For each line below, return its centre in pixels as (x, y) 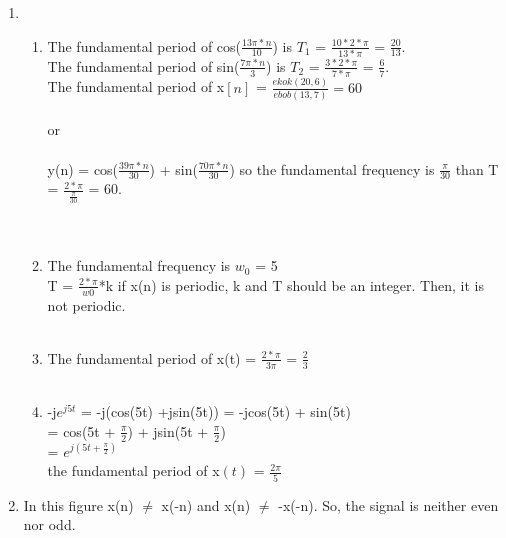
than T (477, 168)
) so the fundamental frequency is (332, 168)
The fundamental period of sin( (143, 65)
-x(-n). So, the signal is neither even (388, 504)
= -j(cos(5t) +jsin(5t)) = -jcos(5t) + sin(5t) (216, 411)
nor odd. (49, 524)
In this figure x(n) (78, 504)
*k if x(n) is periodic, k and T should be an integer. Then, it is (291, 284)
